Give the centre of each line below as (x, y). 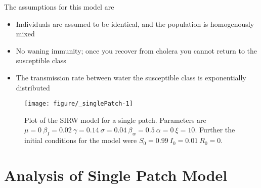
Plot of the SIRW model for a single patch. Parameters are (115, 120)
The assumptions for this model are (59, 7)
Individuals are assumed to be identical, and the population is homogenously (135, 23)
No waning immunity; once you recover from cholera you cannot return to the (137, 50)
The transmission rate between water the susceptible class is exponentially (131, 77)
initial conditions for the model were (81, 140)
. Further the (215, 130)
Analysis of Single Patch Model (116, 175)
